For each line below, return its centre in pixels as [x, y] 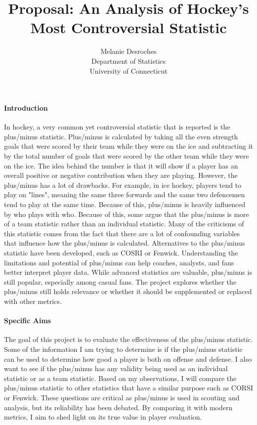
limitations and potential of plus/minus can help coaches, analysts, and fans [119, 262]
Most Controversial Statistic [128, 27]
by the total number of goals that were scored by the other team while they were [127, 156]
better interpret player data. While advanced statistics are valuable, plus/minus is [128, 272]
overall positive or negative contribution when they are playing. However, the [121, 175]
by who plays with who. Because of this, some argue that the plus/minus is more [127, 214]
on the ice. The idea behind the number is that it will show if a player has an [121, 165]
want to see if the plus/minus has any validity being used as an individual [116, 368]
